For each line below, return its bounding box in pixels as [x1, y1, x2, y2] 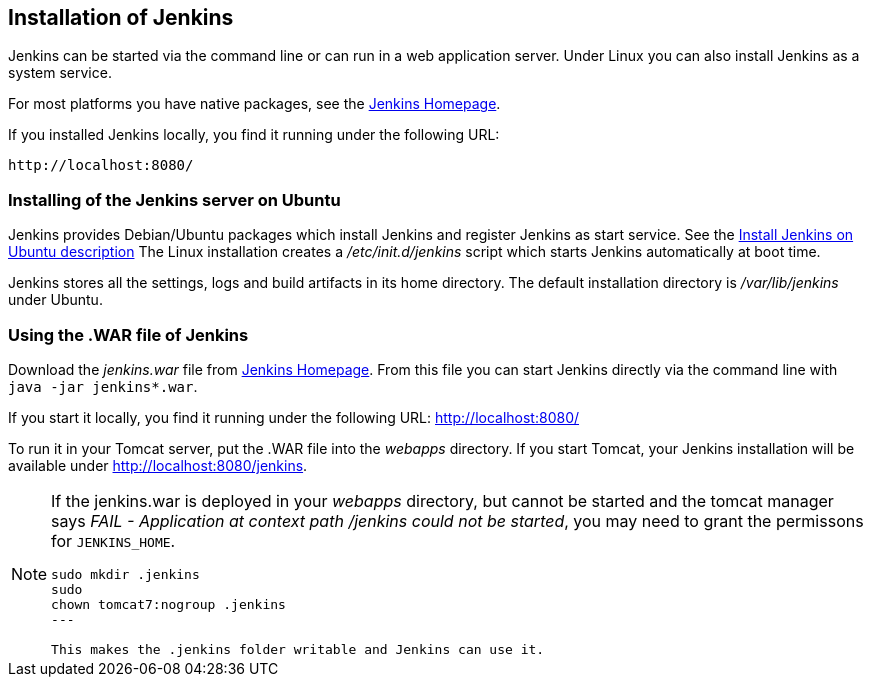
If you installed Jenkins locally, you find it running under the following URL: [8, 126, 500, 144]
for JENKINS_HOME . [51, 530, 176, 551]
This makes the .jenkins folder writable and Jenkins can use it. [51, 641, 545, 657]
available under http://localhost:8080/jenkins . [8, 456, 308, 474]
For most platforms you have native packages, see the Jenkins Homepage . [8, 95, 501, 113]
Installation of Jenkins [8, 5, 234, 30]
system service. [8, 64, 112, 82]
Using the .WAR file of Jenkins [8, 324, 249, 345]
